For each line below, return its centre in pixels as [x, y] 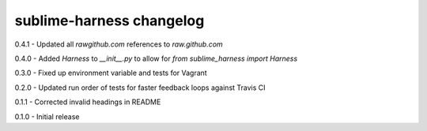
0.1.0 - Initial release [47, 116]
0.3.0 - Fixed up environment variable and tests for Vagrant [111, 73]
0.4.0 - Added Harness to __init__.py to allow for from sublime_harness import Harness [156, 58]
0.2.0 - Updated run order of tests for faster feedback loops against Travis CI [140, 88]
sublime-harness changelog [110, 21]
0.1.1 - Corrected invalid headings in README [88, 102]
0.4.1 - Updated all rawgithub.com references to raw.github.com [119, 44]
